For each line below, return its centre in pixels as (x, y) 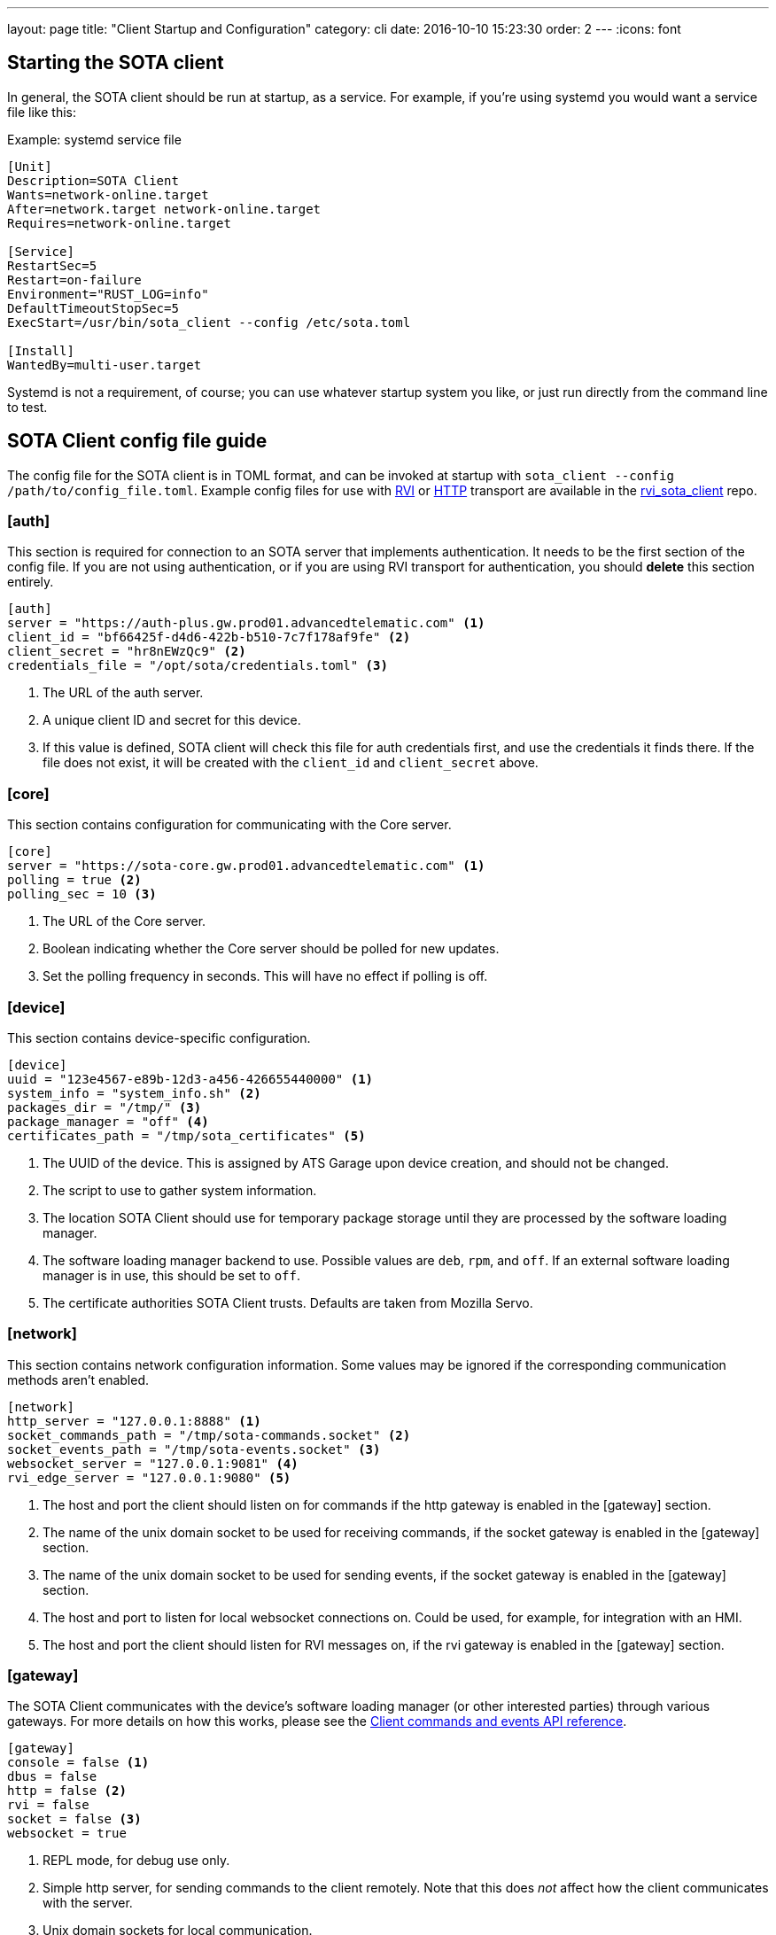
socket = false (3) (74, 1819)
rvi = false (48, 1805)
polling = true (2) (74, 880)
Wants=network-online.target (108, 194)
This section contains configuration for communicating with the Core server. (229, 825)
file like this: (42, 112)
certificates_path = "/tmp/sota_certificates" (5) (186, 1135)
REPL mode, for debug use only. (136, 1861)
